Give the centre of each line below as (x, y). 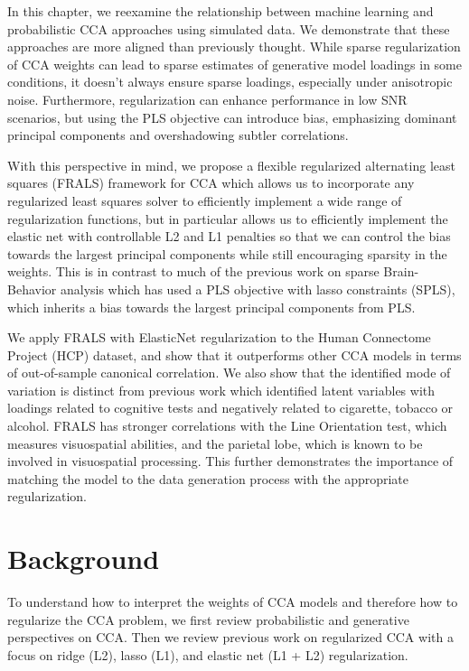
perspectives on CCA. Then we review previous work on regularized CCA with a (230, 637)
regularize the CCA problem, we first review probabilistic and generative (208, 619)
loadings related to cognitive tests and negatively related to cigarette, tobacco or (230, 408)
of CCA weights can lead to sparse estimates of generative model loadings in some (234, 64)
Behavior (32, 289)
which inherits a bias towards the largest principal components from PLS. (211, 307)
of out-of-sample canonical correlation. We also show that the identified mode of (229, 373)
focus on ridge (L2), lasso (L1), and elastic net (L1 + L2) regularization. (208, 654)
